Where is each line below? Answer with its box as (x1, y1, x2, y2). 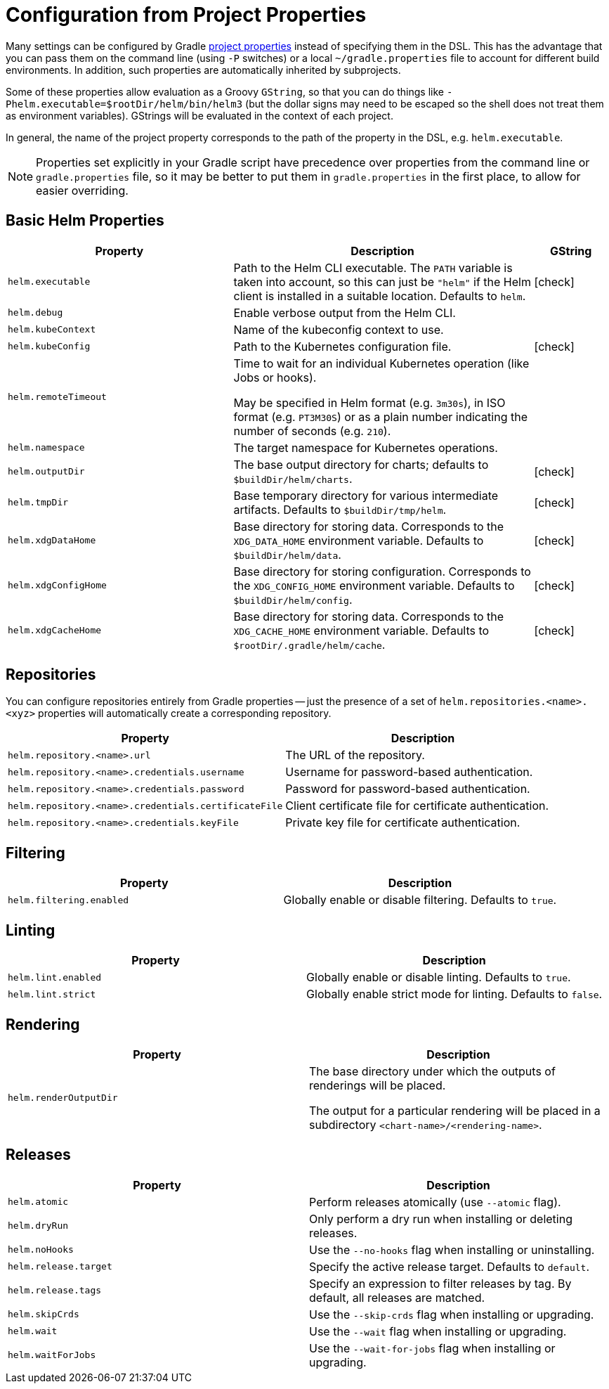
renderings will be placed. (309, 1078, 446, 1092)
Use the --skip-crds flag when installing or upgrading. (309, 1307, 594, 1322)
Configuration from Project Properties (6, 3, 367, 27)
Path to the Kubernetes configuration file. (233, 339, 452, 354)
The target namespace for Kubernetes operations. (233, 440, 498, 455)
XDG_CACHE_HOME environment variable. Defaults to (233, 623, 490, 638)
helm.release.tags (8, 1285, 102, 1296)
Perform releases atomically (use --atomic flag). (309, 1194, 561, 1209)
